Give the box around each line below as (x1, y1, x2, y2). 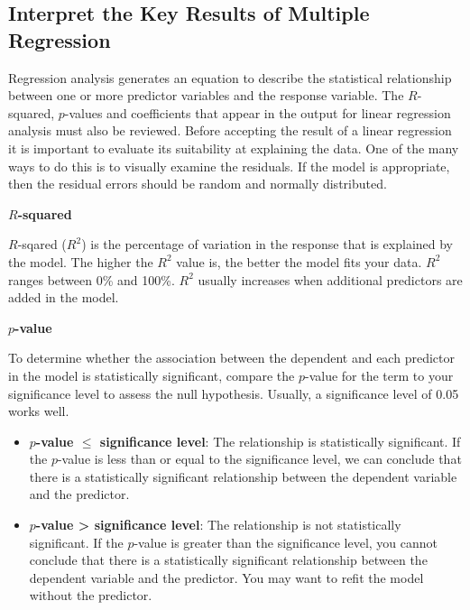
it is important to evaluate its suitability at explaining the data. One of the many (8, 138, 459, 157)
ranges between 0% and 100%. (8, 270, 175, 289)
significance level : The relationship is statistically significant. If (99, 431, 461, 450)
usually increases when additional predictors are (198, 270, 463, 289)
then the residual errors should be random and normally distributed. (8, 174, 387, 193)
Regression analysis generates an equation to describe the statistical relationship (8, 68, 452, 87)
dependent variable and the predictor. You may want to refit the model (29, 568, 424, 587)
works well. (8, 402, 69, 421)
